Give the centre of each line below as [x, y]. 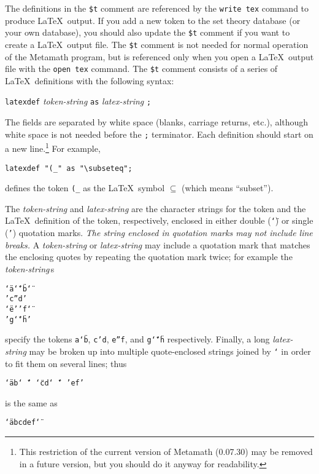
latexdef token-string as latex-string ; [78, 101]
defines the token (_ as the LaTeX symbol [85, 188]
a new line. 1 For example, [53, 147]
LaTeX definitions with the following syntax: [90, 80]
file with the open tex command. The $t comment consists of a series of [141, 69]
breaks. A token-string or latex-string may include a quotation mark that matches [158, 244]
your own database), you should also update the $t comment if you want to [148, 32]
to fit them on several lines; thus [66, 363]
